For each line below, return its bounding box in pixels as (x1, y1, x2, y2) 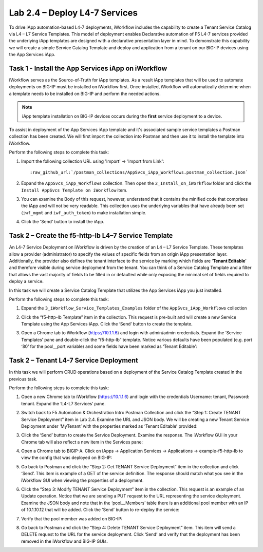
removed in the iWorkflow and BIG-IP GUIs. (21, 538, 108, 544)
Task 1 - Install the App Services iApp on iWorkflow (9, 64, 168, 73)
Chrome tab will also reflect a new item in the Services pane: (21, 439, 143, 445)
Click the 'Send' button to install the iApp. (21, 219, 105, 225)
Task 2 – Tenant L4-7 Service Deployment (9, 356, 138, 365)
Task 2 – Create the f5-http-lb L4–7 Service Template (9, 231, 173, 240)
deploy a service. (9, 278, 44, 285)
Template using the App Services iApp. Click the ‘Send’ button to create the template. (21, 321, 192, 327)
